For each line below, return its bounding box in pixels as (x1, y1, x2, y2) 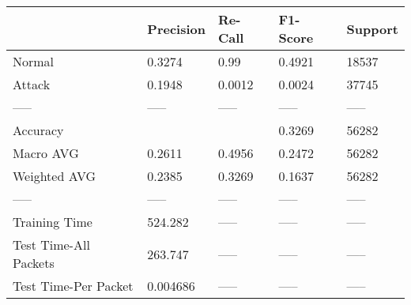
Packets (13, 254, 55, 272)
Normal (13, 52, 55, 70)
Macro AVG (13, 144, 79, 162)
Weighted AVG (13, 167, 96, 185)
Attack (13, 75, 51, 93)
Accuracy (13, 121, 64, 139)
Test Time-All (13, 235, 90, 254)
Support (346, 19, 398, 38)
